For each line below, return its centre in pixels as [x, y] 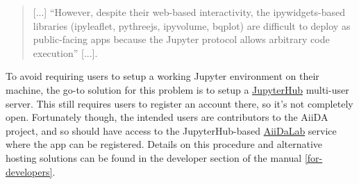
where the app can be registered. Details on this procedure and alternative [164, 144]
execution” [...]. [65, 52]
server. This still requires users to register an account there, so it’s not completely [179, 103]
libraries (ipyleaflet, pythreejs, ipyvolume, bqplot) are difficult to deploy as [192, 25]
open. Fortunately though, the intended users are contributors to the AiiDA [167, 117]
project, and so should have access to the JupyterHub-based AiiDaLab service [171, 130]
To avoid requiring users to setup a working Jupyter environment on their [162, 76]
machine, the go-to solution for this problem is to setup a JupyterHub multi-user [177, 89]
